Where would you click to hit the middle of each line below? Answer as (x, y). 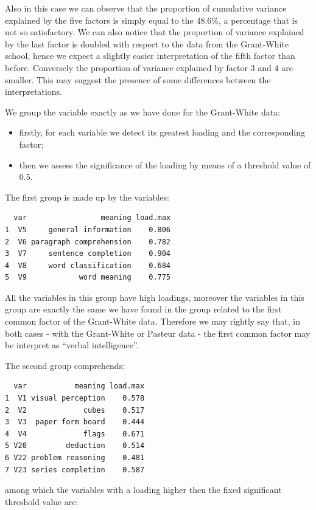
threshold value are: (42, 501)
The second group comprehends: (65, 365)
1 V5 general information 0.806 (88, 229)
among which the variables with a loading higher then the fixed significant (143, 490)
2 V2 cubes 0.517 (75, 410)
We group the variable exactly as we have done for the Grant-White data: (143, 112)
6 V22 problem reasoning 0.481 (75, 458)
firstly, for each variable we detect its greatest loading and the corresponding (162, 132)
